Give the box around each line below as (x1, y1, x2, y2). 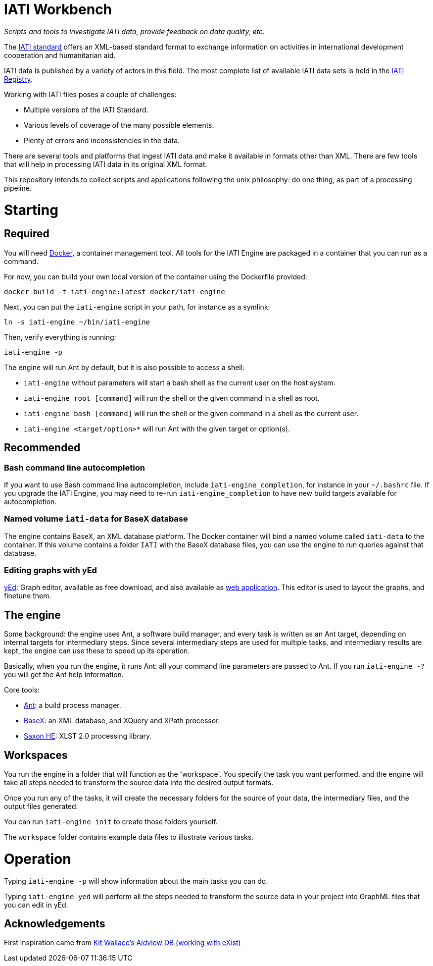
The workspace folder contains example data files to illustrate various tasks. (4, 833, 254, 842)
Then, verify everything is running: (4, 332, 116, 341)
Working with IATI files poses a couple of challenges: (4, 90, 177, 99)
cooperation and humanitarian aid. (4, 51, 116, 59)
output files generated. (4, 802, 78, 811)
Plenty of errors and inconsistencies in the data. (24, 136, 180, 145)
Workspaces (4, 749, 68, 761)
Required (4, 227, 49, 240)
